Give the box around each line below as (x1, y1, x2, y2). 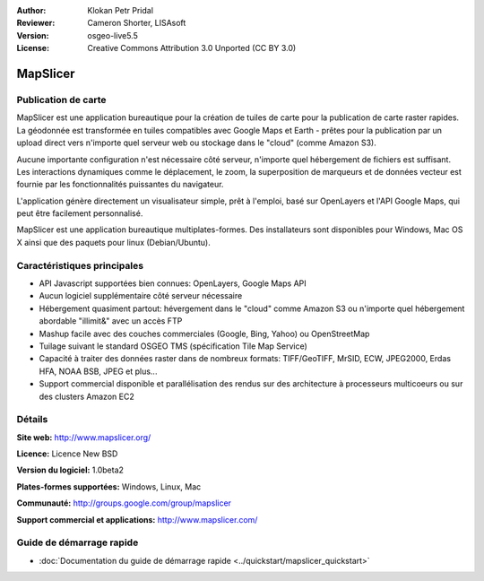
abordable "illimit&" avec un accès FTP (39, 316, 183, 326)
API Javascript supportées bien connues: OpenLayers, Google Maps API (39, 278, 307, 289)
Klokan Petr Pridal (87, 5, 154, 15)
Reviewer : (16, 18, 56, 29)
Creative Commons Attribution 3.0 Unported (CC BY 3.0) (87, 43, 297, 54)
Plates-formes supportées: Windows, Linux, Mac (16, 481, 202, 492)
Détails (16, 413, 48, 426)
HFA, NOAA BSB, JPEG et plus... (39, 366, 158, 377)
